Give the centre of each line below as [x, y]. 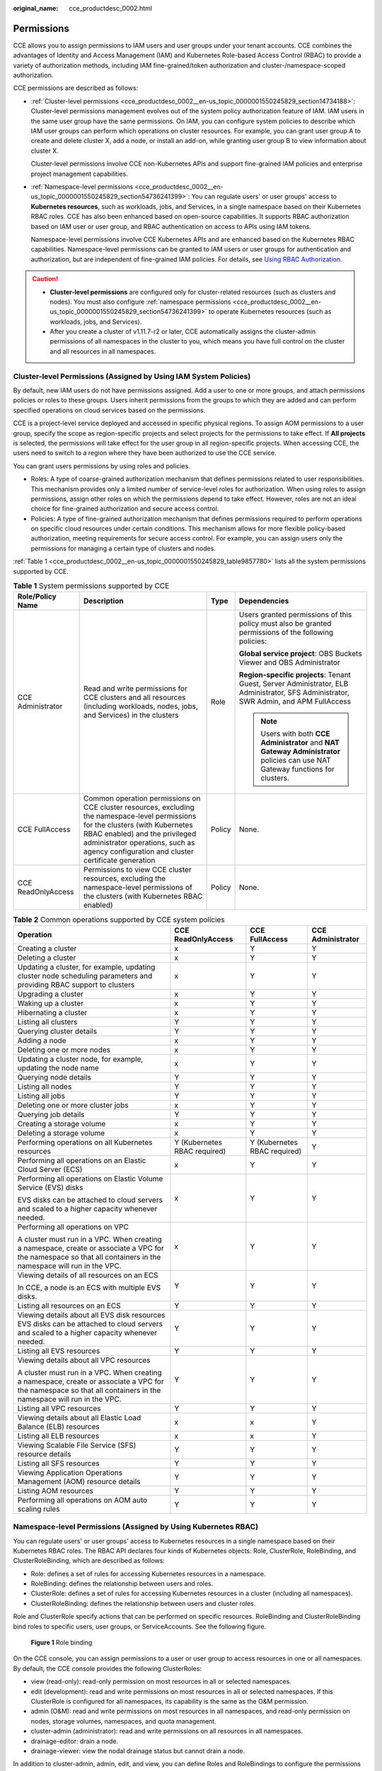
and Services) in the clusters [131, 715]
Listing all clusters [47, 1022]
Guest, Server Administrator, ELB [294, 684]
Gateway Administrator [301, 752]
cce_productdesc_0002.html [110, 8]
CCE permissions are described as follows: [76, 88]
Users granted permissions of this [295, 615]
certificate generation [120, 861]
